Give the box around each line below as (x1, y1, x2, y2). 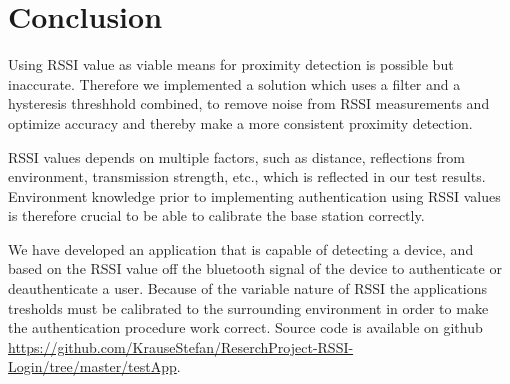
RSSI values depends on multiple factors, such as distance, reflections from (8, 146, 466, 167)
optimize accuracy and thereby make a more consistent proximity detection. (8, 112, 473, 133)
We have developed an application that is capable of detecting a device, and (8, 238, 474, 259)
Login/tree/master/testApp (8, 356, 177, 377)
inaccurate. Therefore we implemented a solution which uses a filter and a (8, 73, 461, 94)
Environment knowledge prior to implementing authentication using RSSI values (8, 185, 501, 206)
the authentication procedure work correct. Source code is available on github (8, 317, 483, 338)
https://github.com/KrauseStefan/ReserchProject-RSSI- (8, 336, 354, 357)
